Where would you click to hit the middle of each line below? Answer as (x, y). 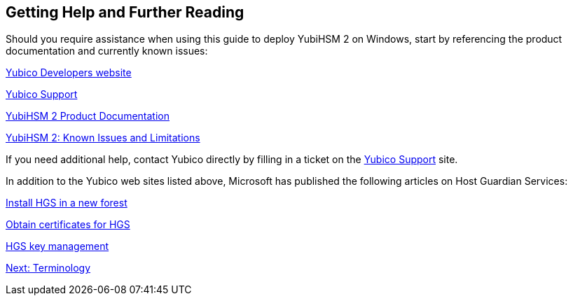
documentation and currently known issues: (107, 51)
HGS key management (57, 246)
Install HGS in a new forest (67, 203)
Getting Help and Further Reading (125, 12)
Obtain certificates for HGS (68, 225)
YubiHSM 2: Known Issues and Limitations (103, 138)
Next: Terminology (48, 268)
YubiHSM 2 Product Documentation (88, 116)
